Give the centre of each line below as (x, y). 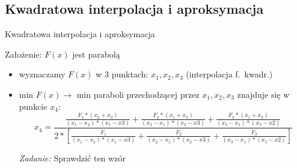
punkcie (33, 106)
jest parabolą (96, 54)
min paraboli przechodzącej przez (138, 94)
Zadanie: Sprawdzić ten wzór (72, 157)
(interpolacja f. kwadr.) (229, 74)
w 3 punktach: (122, 74)
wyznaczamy (42, 74)
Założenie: (23, 54)
